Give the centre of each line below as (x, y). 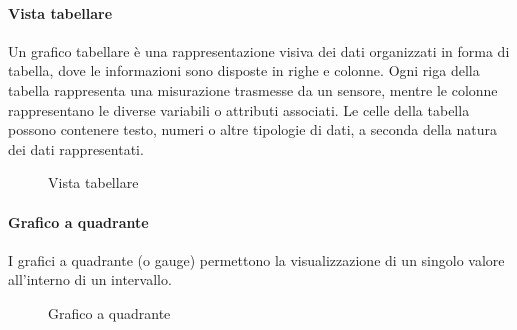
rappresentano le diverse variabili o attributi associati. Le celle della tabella (239, 109)
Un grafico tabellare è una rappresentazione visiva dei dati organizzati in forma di (259, 50)
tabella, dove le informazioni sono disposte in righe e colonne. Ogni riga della (244, 70)
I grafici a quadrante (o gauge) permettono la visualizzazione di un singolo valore (256, 259)
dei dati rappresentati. (76, 148)
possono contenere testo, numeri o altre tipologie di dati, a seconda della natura (252, 129)
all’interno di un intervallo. (90, 279)
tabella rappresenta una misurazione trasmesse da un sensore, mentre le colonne (253, 89)
